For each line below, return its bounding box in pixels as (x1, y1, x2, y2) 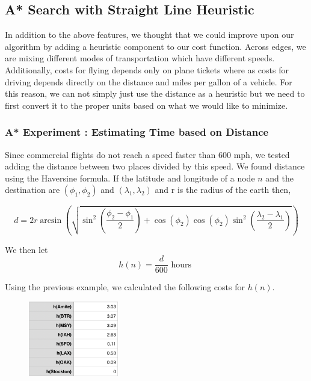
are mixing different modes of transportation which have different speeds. (5, 52, 275, 64)
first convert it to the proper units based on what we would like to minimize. (5, 99, 288, 111)
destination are (5, 183, 60, 196)
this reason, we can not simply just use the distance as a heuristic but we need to (5, 87, 305, 100)
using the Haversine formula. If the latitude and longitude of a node (5, 171, 255, 184)
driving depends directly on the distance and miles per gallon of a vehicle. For (5, 75, 292, 88)
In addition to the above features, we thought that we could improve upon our (5, 28, 294, 41)
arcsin (40, 216, 62, 225)
